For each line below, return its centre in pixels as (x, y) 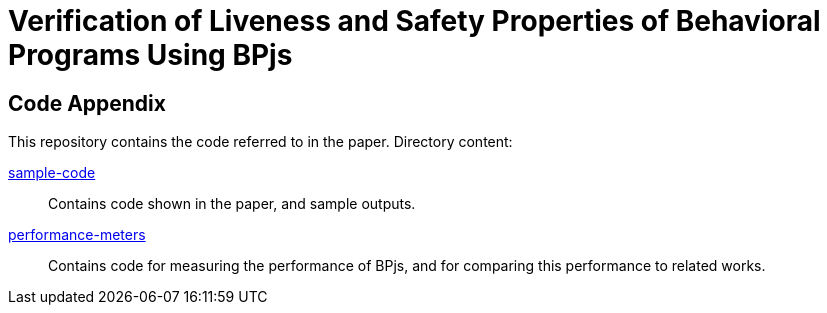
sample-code (52, 173)
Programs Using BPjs (150, 55)
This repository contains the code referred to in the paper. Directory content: (260, 142)
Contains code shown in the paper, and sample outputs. (232, 204)
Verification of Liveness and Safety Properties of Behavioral (414, 21)
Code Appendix (87, 103)
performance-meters (77, 235)
